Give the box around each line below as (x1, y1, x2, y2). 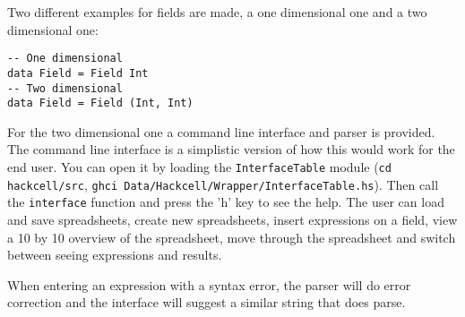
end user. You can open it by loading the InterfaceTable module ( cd (7, 158, 392, 176)
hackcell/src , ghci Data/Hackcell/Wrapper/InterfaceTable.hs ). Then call (7, 175, 439, 193)
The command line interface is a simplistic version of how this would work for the (7, 140, 455, 158)
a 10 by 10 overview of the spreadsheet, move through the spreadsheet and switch (7, 227, 456, 246)
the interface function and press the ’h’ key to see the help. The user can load (7, 193, 444, 211)
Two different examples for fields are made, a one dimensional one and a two (7, 3, 427, 21)
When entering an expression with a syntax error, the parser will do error (7, 275, 411, 294)
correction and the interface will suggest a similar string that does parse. (7, 293, 406, 312)
